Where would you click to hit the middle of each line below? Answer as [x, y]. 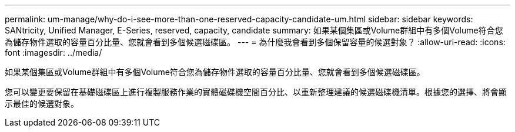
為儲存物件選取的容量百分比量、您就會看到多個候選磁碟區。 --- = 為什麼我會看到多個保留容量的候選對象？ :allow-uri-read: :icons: [255, 42]
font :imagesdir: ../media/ [53, 53]
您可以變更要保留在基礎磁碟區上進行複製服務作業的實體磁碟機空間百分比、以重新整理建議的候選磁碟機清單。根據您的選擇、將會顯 [256, 92]
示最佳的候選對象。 [42, 104]
